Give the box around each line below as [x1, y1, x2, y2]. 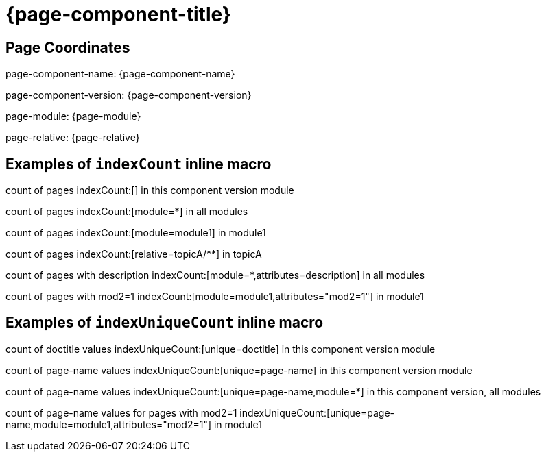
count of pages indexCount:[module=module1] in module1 [5, 227, 266, 239]
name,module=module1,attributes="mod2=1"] [5, 418, 212, 430]
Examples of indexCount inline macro [5, 155, 272, 173]
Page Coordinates [5, 38, 130, 56]
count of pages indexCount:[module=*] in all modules [5, 206, 248, 218]
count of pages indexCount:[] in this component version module [5, 184, 294, 197]
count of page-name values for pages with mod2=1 [5, 406, 237, 419]
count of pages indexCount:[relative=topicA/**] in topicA [5, 248, 262, 260]
